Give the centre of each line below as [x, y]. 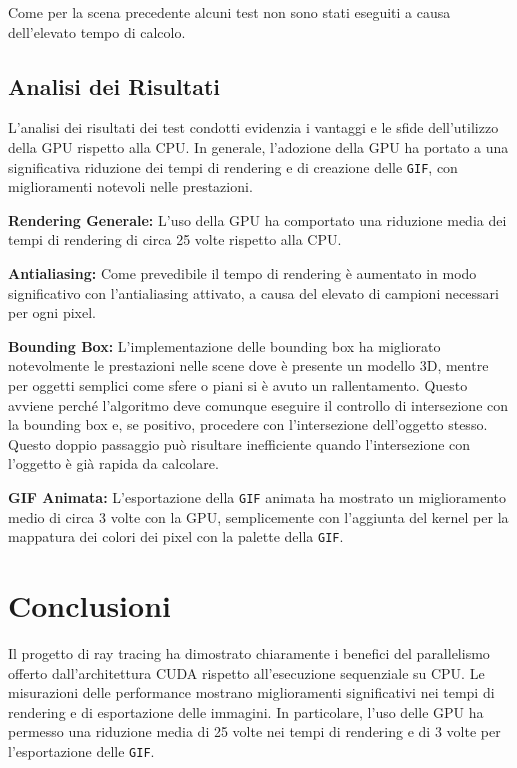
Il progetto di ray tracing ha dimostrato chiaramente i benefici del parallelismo [249, 652]
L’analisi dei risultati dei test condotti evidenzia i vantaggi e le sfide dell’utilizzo [253, 127]
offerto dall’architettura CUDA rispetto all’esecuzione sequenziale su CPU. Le [246, 672]
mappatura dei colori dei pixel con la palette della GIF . [176, 536]
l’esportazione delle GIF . [81, 750]
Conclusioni [89, 605]
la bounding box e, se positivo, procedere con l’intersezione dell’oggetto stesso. [248, 424]
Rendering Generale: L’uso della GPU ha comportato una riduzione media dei [257, 219]
